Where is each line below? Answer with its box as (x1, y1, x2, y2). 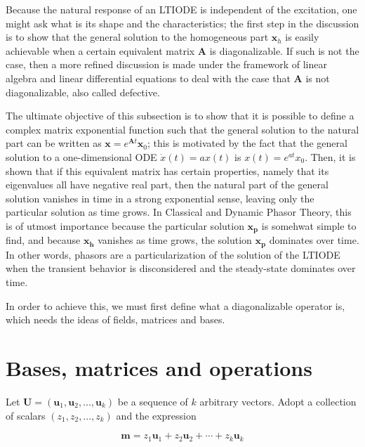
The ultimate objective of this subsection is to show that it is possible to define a (6, 108, 354, 123)
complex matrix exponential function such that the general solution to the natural (6, 122, 359, 136)
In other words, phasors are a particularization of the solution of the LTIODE (6, 247, 340, 261)
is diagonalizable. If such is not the (209, 43, 359, 58)
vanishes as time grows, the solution (98, 233, 252, 247)
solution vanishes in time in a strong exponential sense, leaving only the (6, 190, 314, 205)
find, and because (6, 233, 81, 247)
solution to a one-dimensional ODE (6, 149, 157, 164)
